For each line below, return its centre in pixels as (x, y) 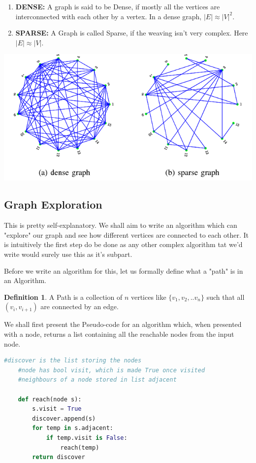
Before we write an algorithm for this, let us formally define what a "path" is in (124, 270)
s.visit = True (57, 409)
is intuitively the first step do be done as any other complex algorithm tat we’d (123, 244)
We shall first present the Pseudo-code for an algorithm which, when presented (123, 324)
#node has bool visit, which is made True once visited (112, 370)
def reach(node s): (50, 399)
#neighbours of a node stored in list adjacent (97, 380)
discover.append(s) (64, 418)
